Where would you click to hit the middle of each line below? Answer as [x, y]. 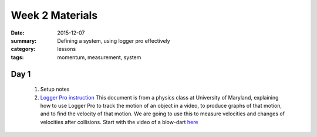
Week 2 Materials [54, 15]
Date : [18, 33]
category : [23, 49]
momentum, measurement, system [99, 57]
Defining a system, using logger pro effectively [114, 40]
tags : [17, 57]
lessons [67, 49]
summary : [24, 40]
